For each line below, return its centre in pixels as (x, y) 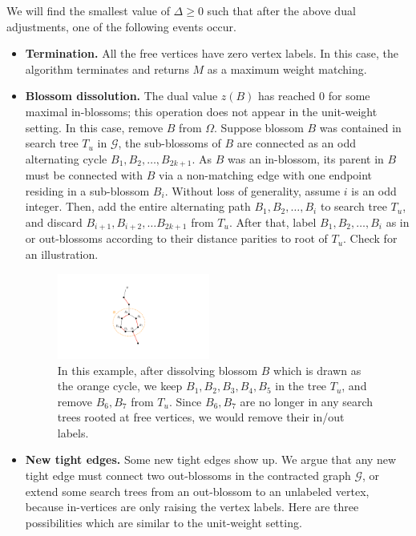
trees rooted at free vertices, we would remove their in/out (201, 417)
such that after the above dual (281, 10)
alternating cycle (66, 158)
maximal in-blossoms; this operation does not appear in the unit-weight (201, 111)
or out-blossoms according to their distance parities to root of (176, 238)
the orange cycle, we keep (120, 386)
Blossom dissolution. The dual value (121, 96)
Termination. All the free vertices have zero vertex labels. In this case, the (212, 53)
